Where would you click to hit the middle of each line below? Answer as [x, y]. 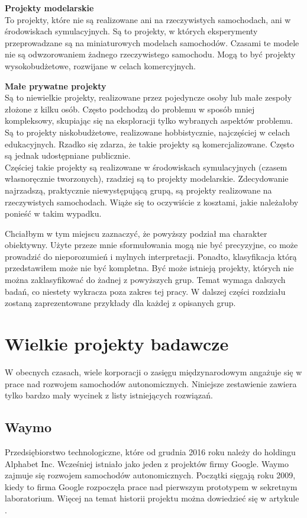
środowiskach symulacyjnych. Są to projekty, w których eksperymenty [131, 31]
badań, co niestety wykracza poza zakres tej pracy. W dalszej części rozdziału [145, 291]
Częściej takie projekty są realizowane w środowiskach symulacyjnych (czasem [146, 167]
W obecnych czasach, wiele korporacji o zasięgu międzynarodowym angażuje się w [153, 371]
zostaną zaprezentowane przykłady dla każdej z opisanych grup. [120, 303]
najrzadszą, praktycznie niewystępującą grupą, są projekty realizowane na [138, 190]
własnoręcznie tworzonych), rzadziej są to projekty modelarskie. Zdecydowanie [147, 178]
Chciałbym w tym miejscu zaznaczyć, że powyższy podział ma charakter [136, 233]
